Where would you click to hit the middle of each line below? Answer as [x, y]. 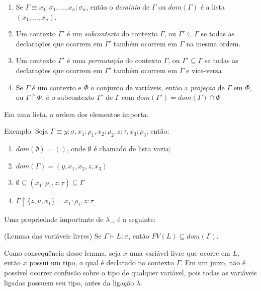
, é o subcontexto [68, 97]
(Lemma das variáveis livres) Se [53, 236]
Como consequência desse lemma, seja [63, 252]
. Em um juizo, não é [213, 263]
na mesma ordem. [213, 43]
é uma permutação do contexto [114, 60]
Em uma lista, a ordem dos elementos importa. [76, 114]
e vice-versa [204, 70]
